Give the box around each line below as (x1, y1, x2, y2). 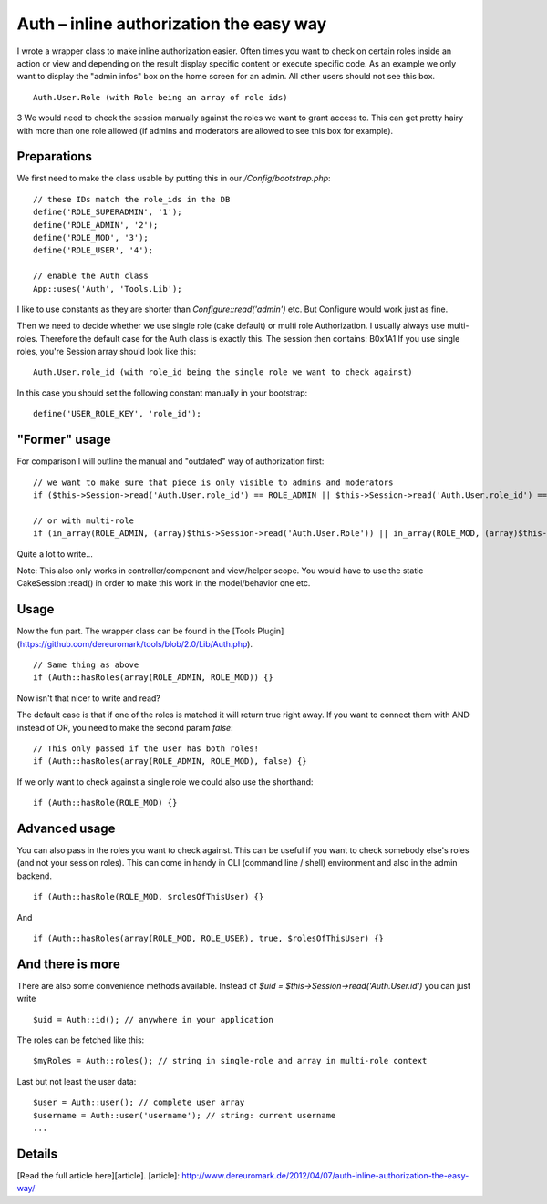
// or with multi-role (33, 515, 135, 526)
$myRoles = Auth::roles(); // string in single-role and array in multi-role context (33, 1055, 428, 1066)
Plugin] (257, 625, 284, 637)
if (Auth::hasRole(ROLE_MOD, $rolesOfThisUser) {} (33, 891, 264, 902)
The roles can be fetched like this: (16, 1034, 145, 1045)
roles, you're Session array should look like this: (16, 346, 196, 357)
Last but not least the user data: (16, 1075, 137, 1086)
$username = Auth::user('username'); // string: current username (33, 1110, 336, 1120)
